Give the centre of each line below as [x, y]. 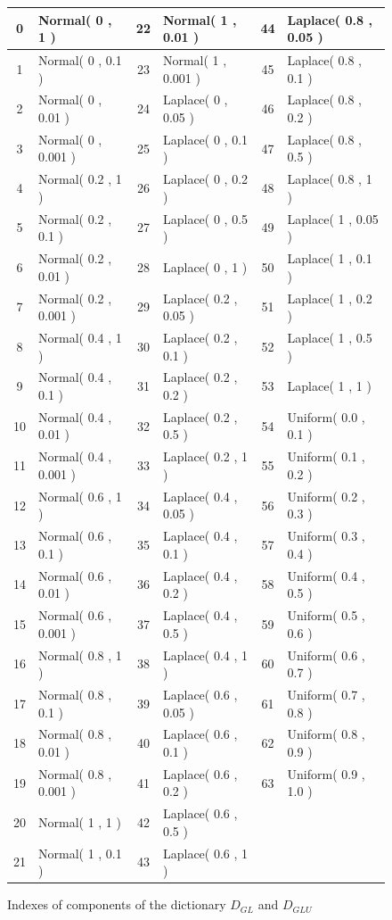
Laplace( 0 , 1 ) [205, 266]
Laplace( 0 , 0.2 [205, 179]
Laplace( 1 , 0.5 [330, 337]
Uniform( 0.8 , [326, 734]
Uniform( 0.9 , [326, 773]
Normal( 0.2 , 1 [80, 179]
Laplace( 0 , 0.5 [205, 218]
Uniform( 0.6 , [326, 655]
